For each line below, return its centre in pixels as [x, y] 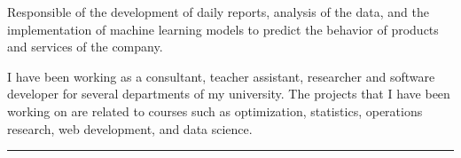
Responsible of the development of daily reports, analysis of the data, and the [218, 12]
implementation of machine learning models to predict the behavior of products [223, 29]
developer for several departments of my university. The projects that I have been [229, 94]
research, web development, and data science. [130, 128]
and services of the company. [85, 47]
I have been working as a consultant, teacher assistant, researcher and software [221, 76]
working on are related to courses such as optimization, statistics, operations [215, 111]
